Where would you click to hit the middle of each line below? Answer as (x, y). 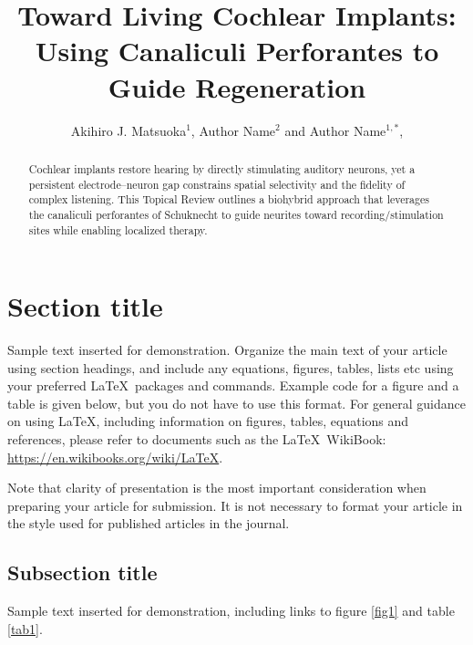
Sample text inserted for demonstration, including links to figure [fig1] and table (231, 611)
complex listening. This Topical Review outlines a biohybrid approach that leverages (229, 199)
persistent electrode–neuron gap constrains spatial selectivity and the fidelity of (217, 184)
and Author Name (335, 130)
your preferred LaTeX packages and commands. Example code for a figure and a (233, 385)
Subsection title (82, 572)
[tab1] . (25, 628)
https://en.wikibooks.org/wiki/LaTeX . (115, 457)
